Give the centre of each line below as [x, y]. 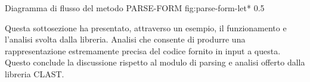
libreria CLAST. [35, 73]
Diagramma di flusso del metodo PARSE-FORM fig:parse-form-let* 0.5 [135, 8]
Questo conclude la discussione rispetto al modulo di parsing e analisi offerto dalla [155, 62]
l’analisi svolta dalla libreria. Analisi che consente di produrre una [125, 39]
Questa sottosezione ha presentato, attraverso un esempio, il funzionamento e [146, 27]
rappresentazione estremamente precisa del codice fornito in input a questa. [143, 50]
